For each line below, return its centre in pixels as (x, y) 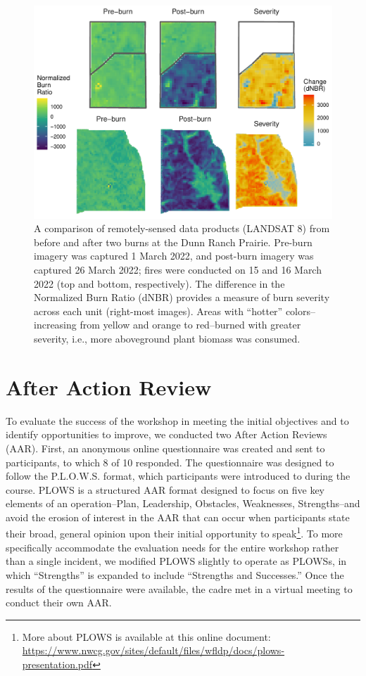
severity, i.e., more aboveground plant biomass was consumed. (167, 339)
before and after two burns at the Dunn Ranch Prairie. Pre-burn (173, 242)
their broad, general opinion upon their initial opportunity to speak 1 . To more (174, 532)
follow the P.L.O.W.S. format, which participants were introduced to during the (178, 476)
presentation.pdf (57, 664)
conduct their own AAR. (59, 602)
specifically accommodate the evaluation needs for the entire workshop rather (172, 547)
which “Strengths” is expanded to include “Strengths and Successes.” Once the (175, 574)
